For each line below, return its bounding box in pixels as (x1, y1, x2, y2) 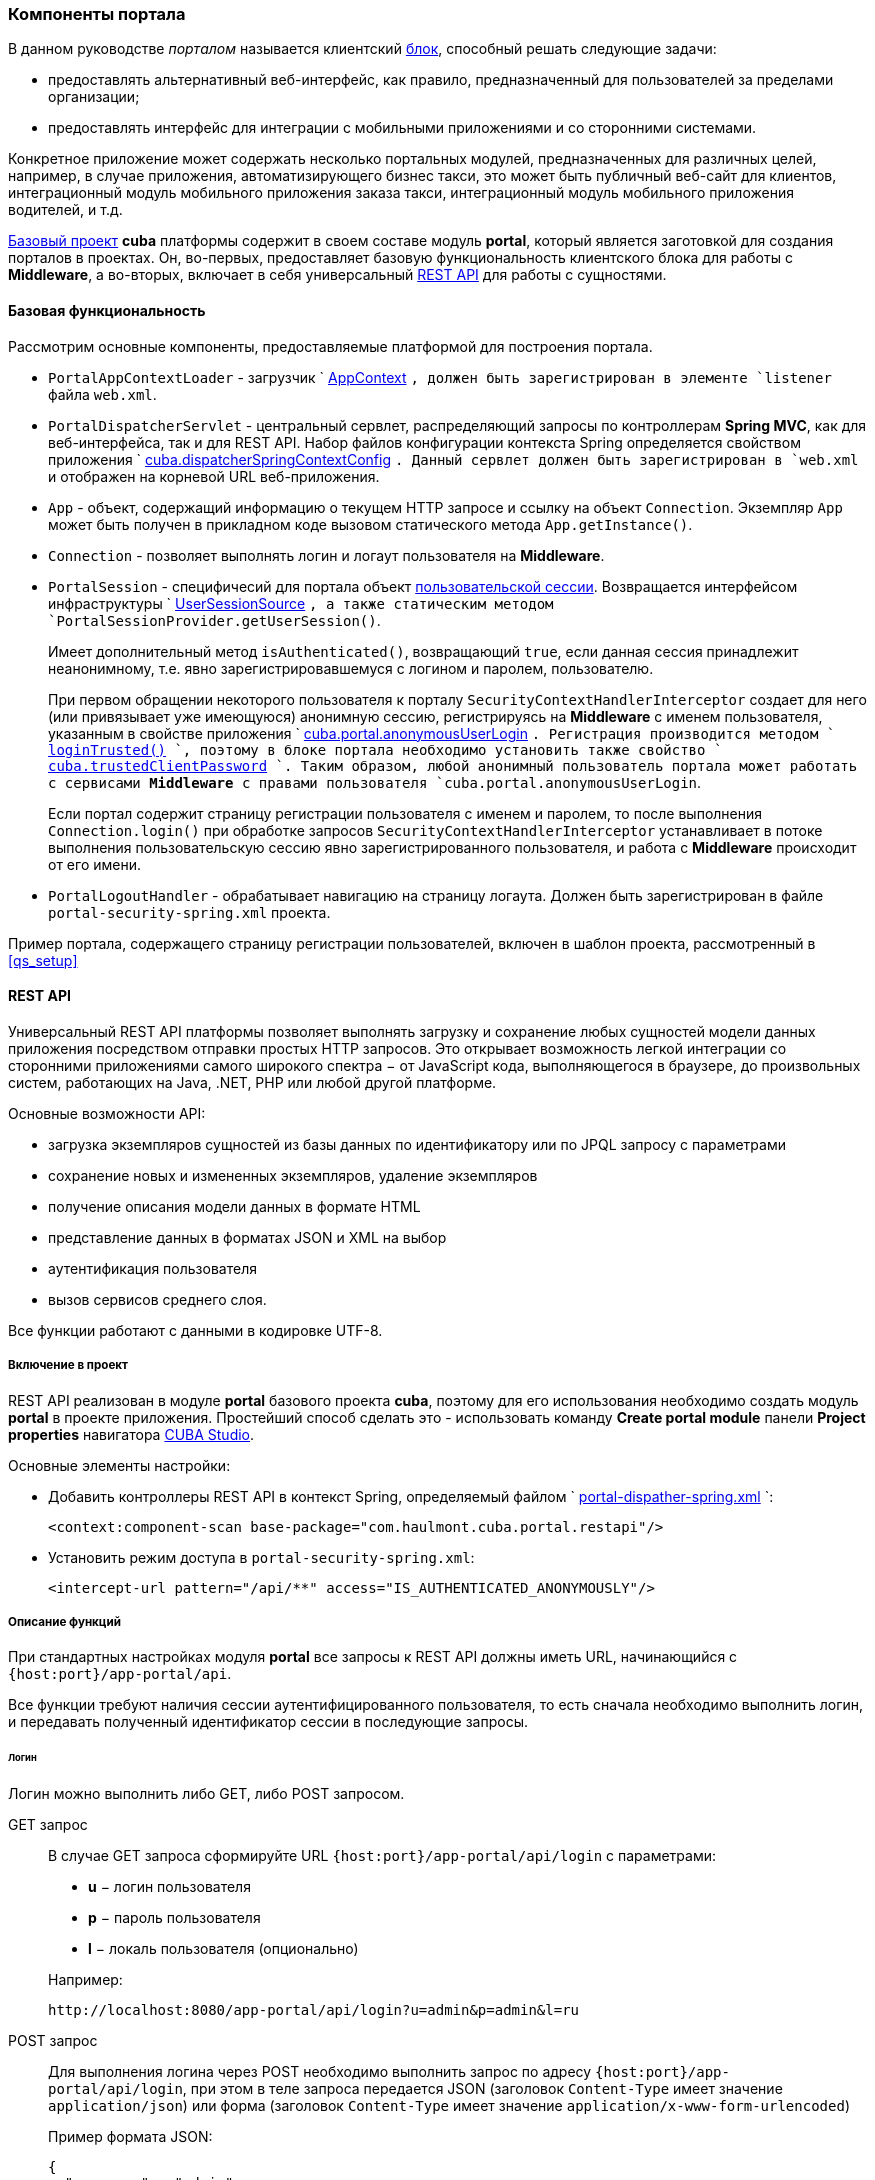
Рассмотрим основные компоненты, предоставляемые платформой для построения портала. (8, 337, 653, 355)
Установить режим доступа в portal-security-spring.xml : (48, 1548, 475, 1566)
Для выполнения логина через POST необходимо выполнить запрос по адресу (48, 2063, 592, 2081)
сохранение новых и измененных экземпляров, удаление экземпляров (48, 1166, 538, 1184)
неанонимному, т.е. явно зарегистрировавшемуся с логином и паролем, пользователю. (48, 659, 654, 677)
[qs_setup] (8, 951, 78, 969)
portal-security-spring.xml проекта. (48, 903, 331, 921)
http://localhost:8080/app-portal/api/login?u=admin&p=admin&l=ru (48, 2002, 580, 2019)
